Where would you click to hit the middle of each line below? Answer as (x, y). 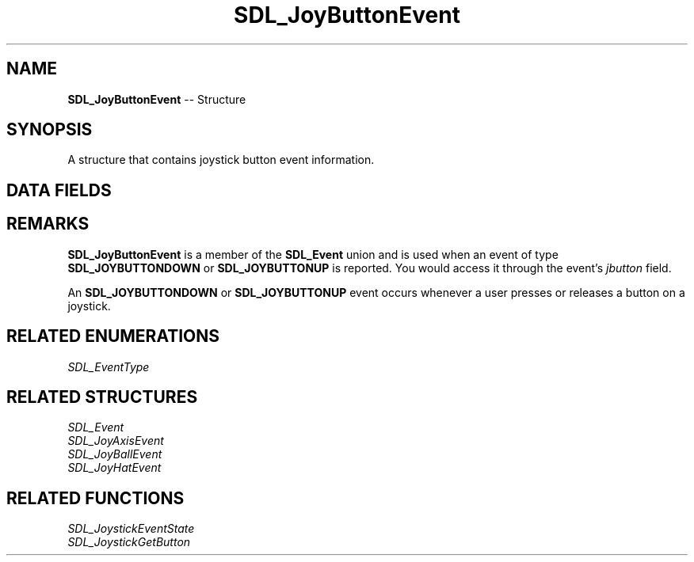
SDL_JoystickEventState (131, 529)
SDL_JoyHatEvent (114, 468)
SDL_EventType (109, 366)
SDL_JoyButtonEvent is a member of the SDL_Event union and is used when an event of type (313, 254)
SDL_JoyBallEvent (115, 454)
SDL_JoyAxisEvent (116, 441)
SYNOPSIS (50, 130)
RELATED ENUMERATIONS (113, 336)
